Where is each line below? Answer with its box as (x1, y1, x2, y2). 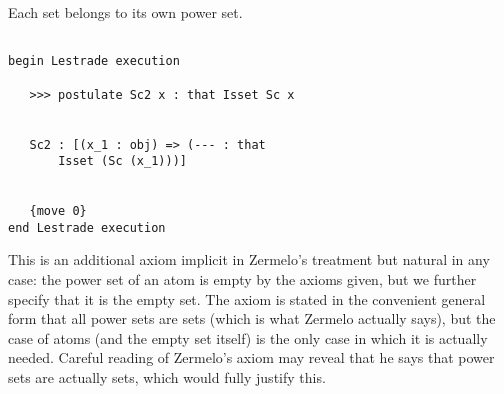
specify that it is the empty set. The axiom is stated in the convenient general (8, 288, 486, 309)
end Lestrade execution (8, 220, 166, 235)
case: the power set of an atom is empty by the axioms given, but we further (8, 269, 477, 290)
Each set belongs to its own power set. (8, 2, 243, 22)
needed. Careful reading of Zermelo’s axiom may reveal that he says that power (8, 347, 495, 368)
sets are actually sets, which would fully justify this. (8, 367, 326, 388)
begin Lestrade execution (8, 54, 180, 69)
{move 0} (29, 204, 87, 219)
